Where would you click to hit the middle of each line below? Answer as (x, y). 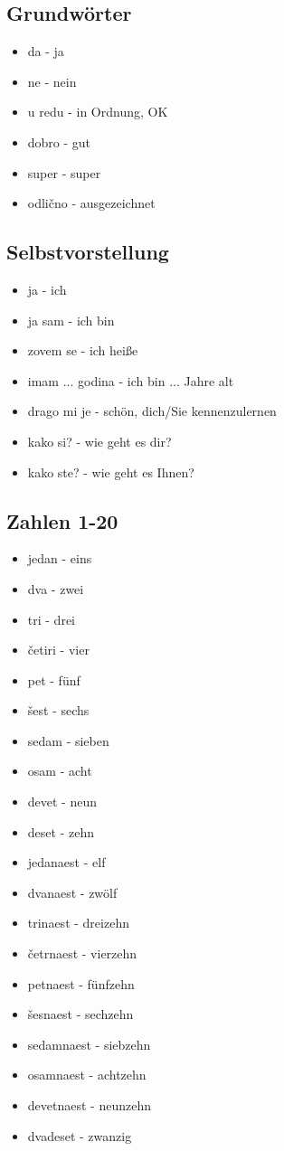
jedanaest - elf (66, 862)
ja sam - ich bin (71, 320)
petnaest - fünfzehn (81, 983)
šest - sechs (58, 710)
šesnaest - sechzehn (80, 1014)
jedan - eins (60, 558)
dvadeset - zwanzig (80, 1135)
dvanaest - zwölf (72, 892)
